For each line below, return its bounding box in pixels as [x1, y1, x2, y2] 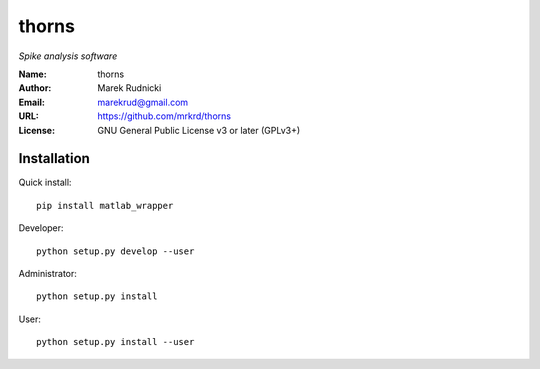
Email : [18, 96, 45, 108]
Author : [18, 82, 52, 94]
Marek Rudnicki [97, 82, 162, 94]
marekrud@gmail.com [97, 96, 189, 108]
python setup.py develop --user [36, 245, 195, 257]
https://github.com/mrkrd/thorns [97, 110, 232, 122]
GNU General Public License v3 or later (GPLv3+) [97, 124, 301, 136]
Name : [18, 68, 47, 80]
